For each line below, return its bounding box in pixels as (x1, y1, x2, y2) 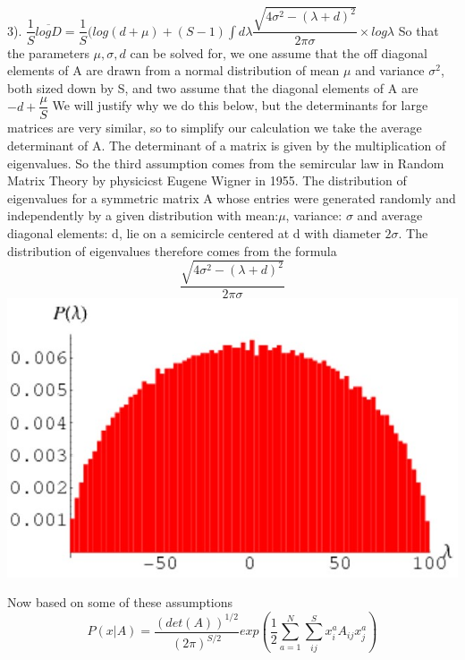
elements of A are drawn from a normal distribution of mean (7, 61, 340, 80)
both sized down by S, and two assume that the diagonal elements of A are (7, 78, 418, 97)
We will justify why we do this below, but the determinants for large (52, 96, 428, 115)
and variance (355, 61, 425, 80)
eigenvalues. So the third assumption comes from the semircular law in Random (7, 153, 444, 172)
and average (357, 206, 423, 225)
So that (398, 21, 439, 39)
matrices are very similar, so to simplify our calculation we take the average (7, 118, 422, 137)
